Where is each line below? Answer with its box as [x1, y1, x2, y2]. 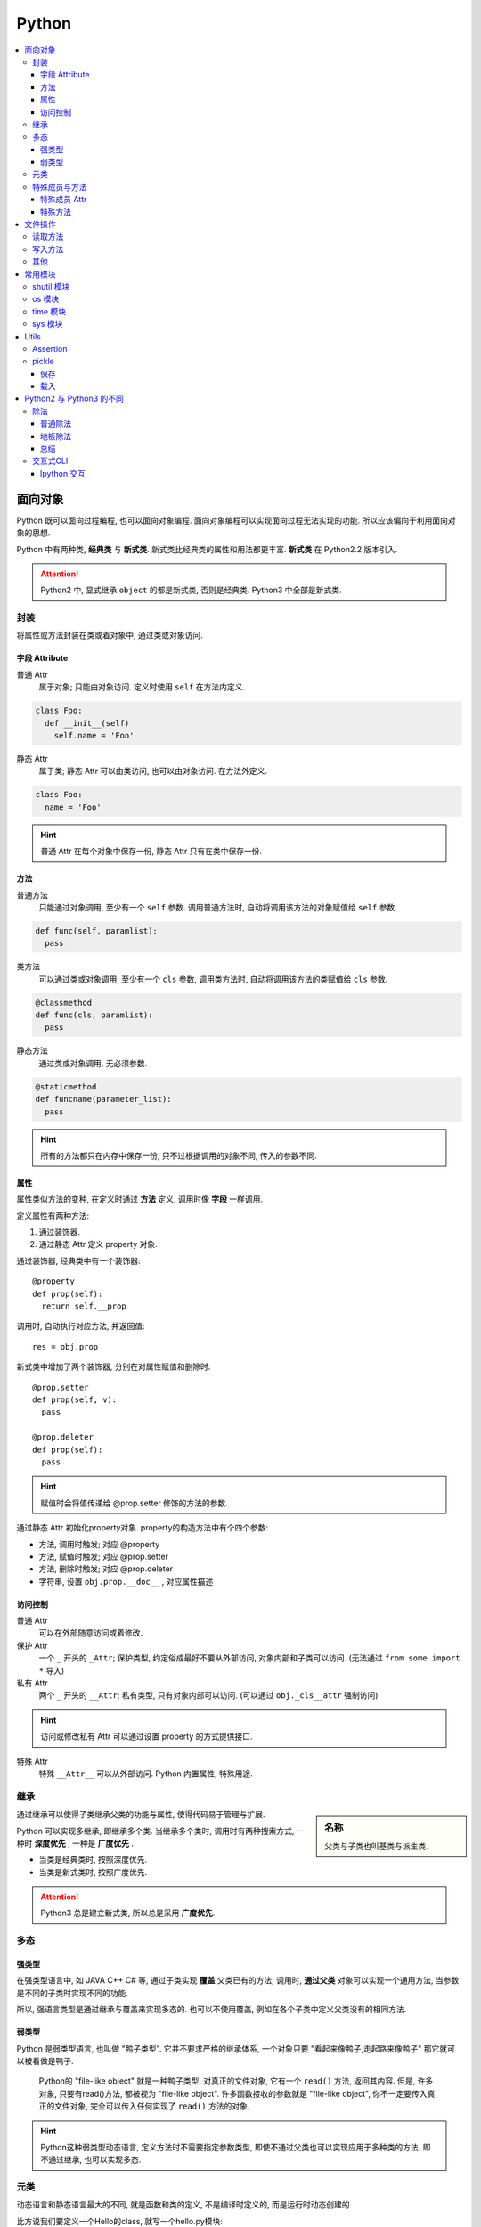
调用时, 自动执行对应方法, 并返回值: [16, 1321, 145, 1332]
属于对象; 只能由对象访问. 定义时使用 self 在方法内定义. [38, 681, 245, 692]
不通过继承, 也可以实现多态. [40, 2154, 142, 2165]
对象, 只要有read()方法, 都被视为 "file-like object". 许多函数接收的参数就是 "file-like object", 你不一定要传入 [38, 2088, 428, 2099]
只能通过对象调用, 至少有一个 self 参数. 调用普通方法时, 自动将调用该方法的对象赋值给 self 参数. [38, 901, 398, 912]
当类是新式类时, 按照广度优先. [38, 1866, 148, 1877]
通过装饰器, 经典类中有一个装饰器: [16, 1255, 142, 1266]
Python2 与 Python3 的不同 [24, 393, 125, 404]
